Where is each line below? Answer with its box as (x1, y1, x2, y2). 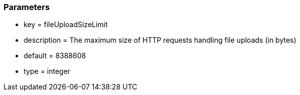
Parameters (4, 2, 50, 12)
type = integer (24, 67, 70, 76)
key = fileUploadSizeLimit (24, 20, 108, 29)
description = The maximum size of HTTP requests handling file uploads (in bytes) (24, 36, 296, 45)
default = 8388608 (24, 51, 86, 60)
